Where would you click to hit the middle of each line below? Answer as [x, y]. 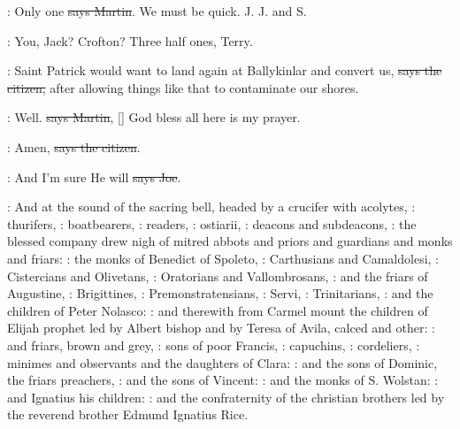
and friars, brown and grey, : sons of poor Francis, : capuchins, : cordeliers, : [214, 345]
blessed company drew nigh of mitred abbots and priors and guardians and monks [230, 241]
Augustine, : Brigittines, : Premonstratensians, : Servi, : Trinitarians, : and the [220, 293]
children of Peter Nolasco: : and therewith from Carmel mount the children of [218, 310]
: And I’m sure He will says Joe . [94, 176]
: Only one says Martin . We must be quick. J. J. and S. [157, 11]
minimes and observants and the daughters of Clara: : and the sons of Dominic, [222, 362]
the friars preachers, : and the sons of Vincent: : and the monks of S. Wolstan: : [223, 380]
